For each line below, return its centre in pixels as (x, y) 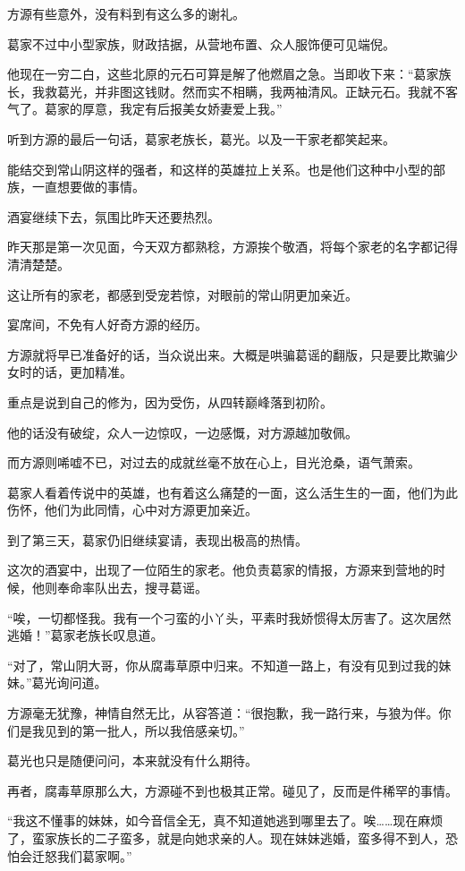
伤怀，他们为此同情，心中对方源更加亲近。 (132, 510)
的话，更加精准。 (82, 372)
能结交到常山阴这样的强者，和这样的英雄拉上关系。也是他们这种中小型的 (220, 169)
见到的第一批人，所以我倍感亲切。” (144, 730)
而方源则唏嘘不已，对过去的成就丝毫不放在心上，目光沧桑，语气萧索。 (214, 462)
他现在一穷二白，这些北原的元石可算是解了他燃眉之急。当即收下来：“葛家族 (229, 74)
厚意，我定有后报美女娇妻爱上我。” (182, 109)
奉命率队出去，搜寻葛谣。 (132, 588)
